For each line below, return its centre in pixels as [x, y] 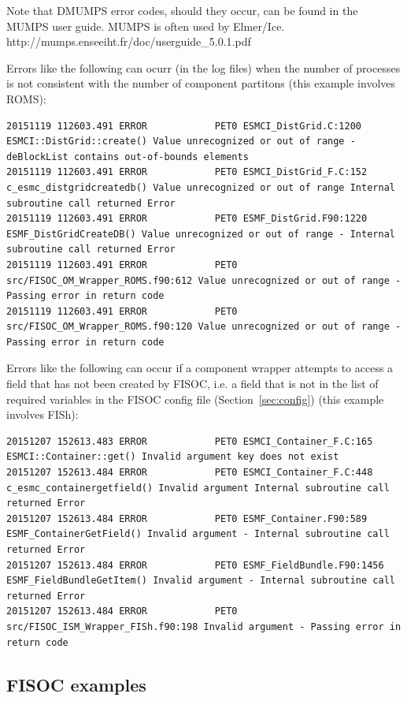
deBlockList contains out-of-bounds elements [128, 157]
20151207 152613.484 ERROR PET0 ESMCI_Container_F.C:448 [190, 473]
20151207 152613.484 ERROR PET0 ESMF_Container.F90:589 [187, 518]
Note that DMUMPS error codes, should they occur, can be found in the [182, 10]
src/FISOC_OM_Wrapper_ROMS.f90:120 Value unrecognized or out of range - [204, 327]
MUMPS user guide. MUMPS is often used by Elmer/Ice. [146, 26]
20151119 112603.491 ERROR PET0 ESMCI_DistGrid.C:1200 [184, 126]
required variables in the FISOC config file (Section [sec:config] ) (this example [195, 399]
